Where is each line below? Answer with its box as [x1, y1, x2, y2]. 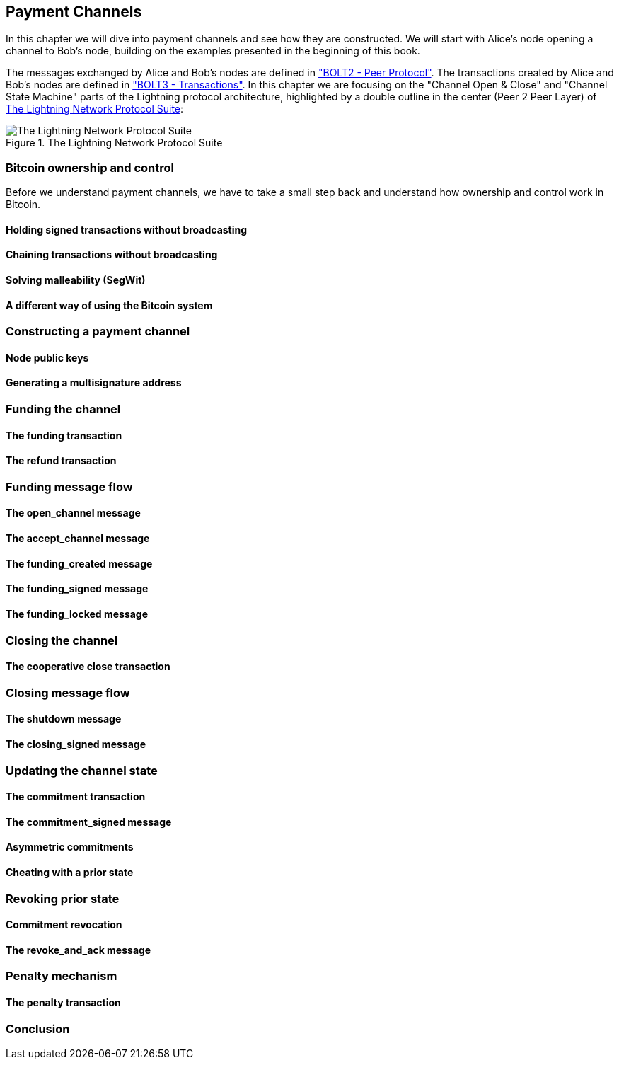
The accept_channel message [6, 532, 150, 545]
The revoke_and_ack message [6, 943, 151, 956]
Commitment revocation [6, 919, 122, 931]
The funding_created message [6, 557, 153, 570]
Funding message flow [6, 479, 133, 494]
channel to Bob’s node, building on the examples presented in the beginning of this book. [6, 45, 420, 57]
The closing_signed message [6, 737, 146, 750]
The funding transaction [6, 429, 122, 442]
